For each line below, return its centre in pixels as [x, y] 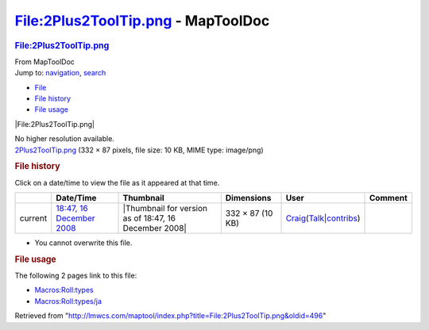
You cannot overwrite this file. [83, 243]
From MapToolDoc [45, 61]
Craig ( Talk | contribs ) [323, 218]
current [33, 218]
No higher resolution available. [65, 139]
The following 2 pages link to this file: [76, 276]
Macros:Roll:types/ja [68, 301]
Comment [389, 198]
